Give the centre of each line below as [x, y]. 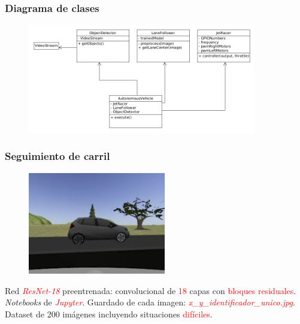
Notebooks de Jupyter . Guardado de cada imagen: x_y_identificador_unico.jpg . [150, 302]
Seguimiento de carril [57, 156]
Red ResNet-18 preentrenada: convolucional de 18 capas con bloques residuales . [151, 290]
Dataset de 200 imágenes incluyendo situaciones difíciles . [109, 314]
